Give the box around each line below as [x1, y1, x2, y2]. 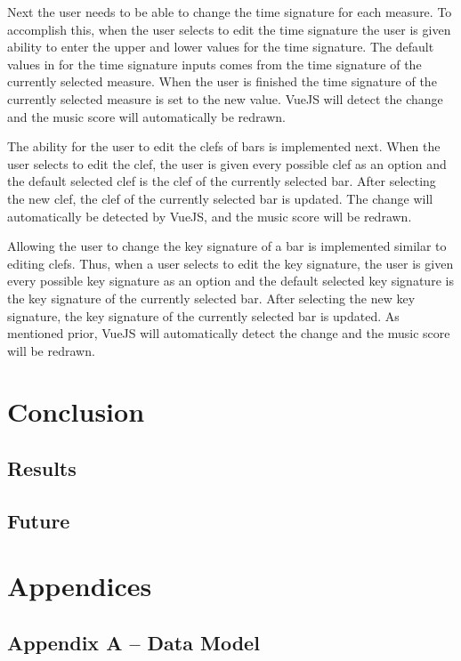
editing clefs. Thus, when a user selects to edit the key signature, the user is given [7, 254, 454, 272]
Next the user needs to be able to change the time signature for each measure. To [7, 3, 452, 20]
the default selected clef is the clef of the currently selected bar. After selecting [7, 172, 436, 190]
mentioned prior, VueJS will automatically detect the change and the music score [7, 324, 450, 343]
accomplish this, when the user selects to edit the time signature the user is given [7, 20, 451, 38]
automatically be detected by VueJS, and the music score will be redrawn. [7, 206, 412, 225]
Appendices [7, 568, 152, 604]
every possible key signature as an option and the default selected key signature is [7, 271, 454, 290]
